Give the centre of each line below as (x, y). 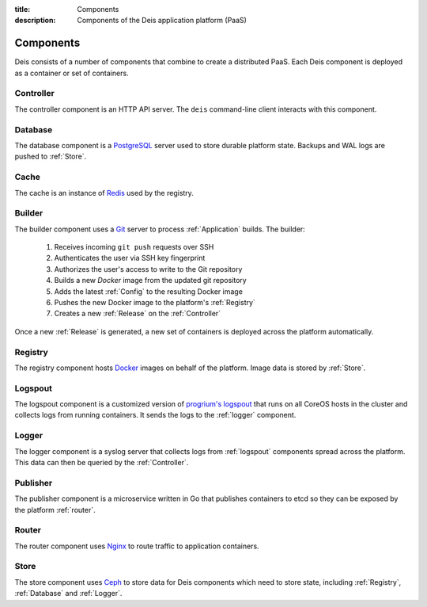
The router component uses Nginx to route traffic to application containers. (137, 546)
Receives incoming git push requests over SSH (134, 247)
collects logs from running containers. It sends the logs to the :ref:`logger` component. (155, 415)
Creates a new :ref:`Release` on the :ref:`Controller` (138, 314)
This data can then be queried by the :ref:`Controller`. (102, 462)
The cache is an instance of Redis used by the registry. (104, 193)
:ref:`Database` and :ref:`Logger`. (68, 594)
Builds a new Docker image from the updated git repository (150, 281)
